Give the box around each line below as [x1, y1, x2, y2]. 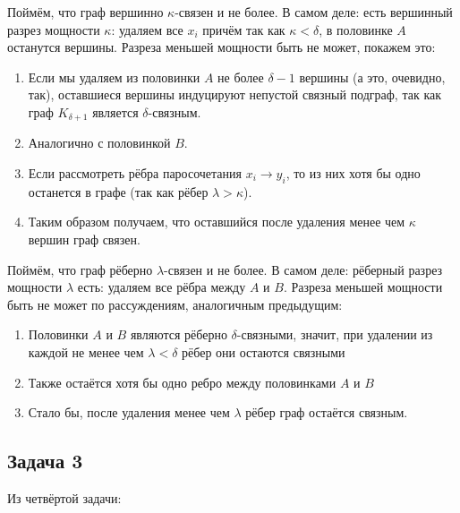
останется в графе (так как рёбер [28, 182, 209, 201]
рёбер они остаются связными [182, 342, 345, 361]
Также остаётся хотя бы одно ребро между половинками [28, 372, 336, 391]
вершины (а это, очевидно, [299, 67, 446, 86]
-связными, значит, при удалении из [236, 325, 433, 344]
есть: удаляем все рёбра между [77, 278, 246, 296]
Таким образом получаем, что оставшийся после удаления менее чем [28, 212, 405, 231]
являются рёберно [130, 325, 227, 344]
